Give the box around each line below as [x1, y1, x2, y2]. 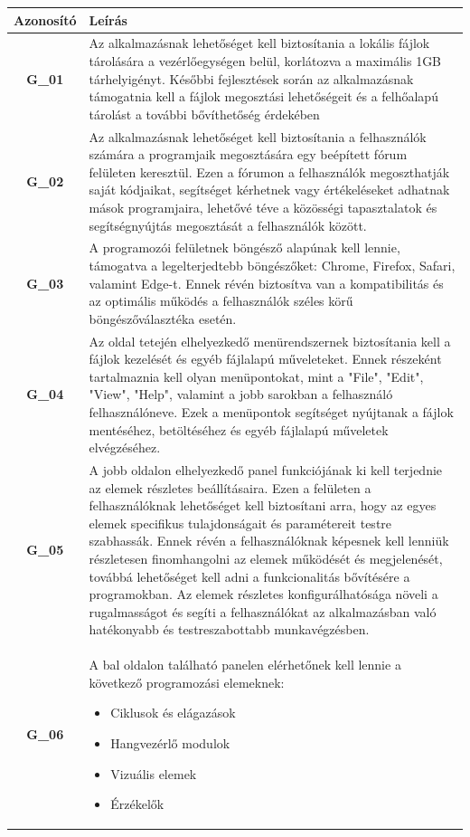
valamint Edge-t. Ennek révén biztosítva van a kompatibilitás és [89, 273, 444, 292]
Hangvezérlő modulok [110, 733, 230, 752]
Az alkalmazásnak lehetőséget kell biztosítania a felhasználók [89, 127, 427, 146]
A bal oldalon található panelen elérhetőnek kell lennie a [89, 655, 401, 674]
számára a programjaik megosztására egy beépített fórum [89, 145, 408, 164]
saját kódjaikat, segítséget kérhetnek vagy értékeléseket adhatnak [89, 180, 450, 199]
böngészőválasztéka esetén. [89, 309, 237, 328]
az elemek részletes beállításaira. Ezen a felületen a [89, 478, 371, 497]
